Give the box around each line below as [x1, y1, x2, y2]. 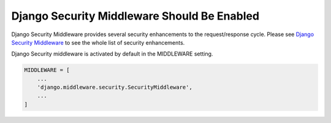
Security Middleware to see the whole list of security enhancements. [11, 39, 185, 46]
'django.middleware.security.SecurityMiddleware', [37, 84, 192, 91]
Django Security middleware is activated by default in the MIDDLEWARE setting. [11, 50, 213, 58]
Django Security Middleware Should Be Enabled [11, 9, 260, 23]
